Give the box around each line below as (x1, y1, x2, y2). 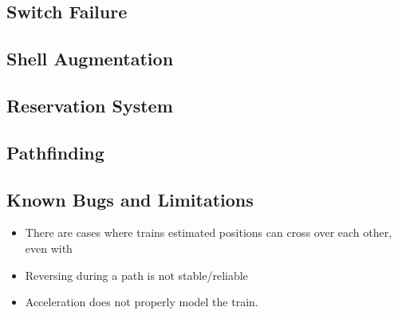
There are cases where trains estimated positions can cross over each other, (25, 224, 392, 241)
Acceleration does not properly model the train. (25, 293, 258, 310)
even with (25, 239, 73, 256)
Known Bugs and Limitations (6, 187, 254, 211)
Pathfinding (6, 140, 104, 164)
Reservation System (6, 93, 173, 117)
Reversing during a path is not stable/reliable (25, 266, 248, 283)
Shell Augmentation (6, 46, 174, 71)
